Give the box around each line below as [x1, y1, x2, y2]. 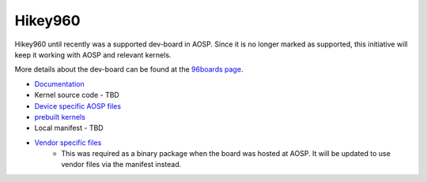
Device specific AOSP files [34, 101, 122, 110]
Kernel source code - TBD [34, 91, 120, 100]
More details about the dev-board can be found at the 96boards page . [14, 65, 244, 74]
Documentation [34, 79, 85, 88]
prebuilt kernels [34, 112, 86, 121]
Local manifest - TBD [34, 123, 104, 133]
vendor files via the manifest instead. [61, 160, 182, 169]
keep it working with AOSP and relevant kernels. [14, 50, 172, 59]
